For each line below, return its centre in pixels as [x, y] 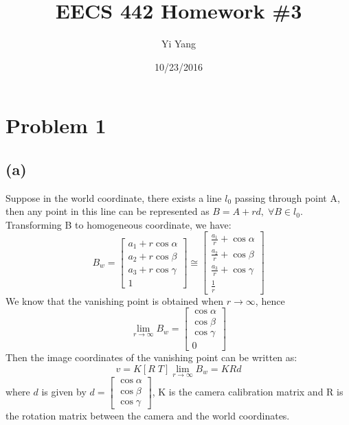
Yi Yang [179, 44]
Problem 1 [56, 125]
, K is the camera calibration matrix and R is [248, 392]
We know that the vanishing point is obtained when [115, 300]
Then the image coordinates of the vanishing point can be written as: [151, 357]
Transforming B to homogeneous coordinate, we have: [119, 224]
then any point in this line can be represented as [108, 211]
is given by [64, 392]
